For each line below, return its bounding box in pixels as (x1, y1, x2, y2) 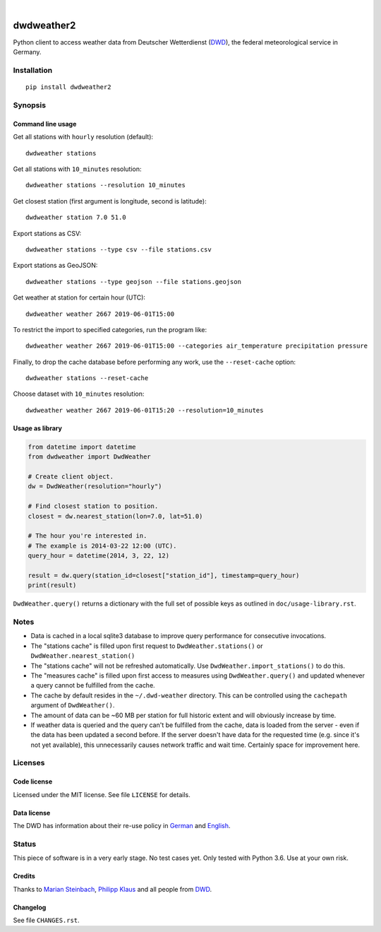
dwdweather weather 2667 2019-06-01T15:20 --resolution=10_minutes (25, 406, 264, 414)
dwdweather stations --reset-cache (25, 374, 149, 382)
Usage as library (13, 424, 63, 432)
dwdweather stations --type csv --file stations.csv (25, 245, 212, 254)
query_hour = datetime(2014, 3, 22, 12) (28, 552, 169, 560)
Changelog (13, 903, 47, 912)
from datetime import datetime (28, 442, 137, 451)
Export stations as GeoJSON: (13, 261, 98, 270)
